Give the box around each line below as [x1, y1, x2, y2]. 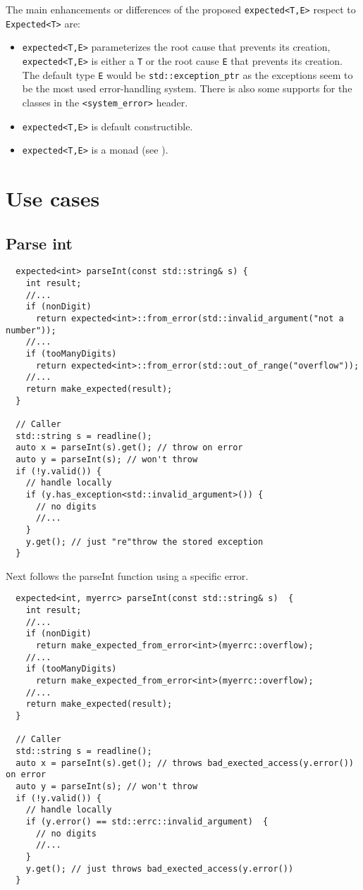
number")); [6, 325, 56, 335]
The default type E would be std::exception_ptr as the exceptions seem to [22, 67, 353, 82]
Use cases [6, 184, 100, 213]
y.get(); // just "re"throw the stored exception [25, 536, 264, 547]
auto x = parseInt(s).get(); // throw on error [16, 443, 243, 453]
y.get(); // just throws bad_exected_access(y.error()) [25, 863, 294, 874]
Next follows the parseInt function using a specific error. [6, 568, 249, 583]
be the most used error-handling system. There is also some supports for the [22, 81, 352, 96]
